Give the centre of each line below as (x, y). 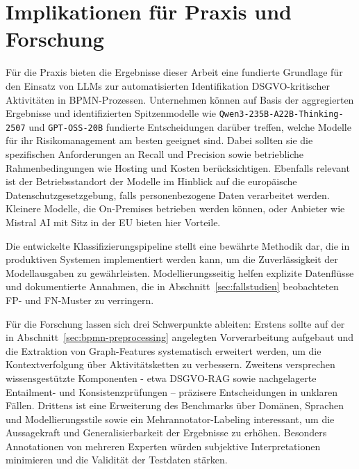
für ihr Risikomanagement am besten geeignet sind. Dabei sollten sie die (159, 140)
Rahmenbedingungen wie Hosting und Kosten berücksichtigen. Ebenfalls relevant (178, 167)
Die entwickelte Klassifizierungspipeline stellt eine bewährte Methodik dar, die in (178, 245)
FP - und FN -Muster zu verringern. (80, 300)
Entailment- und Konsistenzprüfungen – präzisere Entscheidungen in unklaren (172, 391)
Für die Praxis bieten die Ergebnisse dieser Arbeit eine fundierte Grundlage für (174, 72)
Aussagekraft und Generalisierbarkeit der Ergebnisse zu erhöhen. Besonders (166, 432)
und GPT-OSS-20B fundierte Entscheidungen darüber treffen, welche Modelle (190, 126)
